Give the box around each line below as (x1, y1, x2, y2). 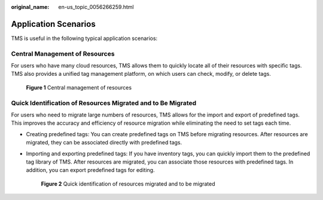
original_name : (11, 4, 50, 10)
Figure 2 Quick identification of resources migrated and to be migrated (41, 180, 215, 187)
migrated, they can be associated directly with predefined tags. (26, 139, 182, 146)
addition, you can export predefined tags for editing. (26, 167, 155, 174)
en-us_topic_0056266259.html (58, 4, 134, 10)
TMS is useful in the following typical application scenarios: (11, 35, 158, 42)
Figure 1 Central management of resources (26, 84, 132, 91)
